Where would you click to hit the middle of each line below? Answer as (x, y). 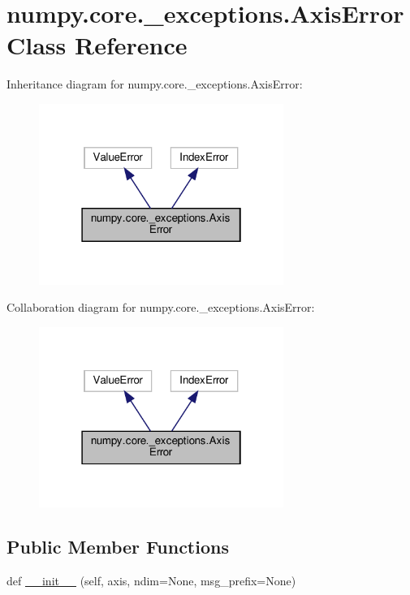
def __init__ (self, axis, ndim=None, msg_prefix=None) (151, 581)
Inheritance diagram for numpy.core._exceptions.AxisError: (155, 84)
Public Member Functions (118, 547)
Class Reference (97, 45)
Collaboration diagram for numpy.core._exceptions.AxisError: (161, 307)
